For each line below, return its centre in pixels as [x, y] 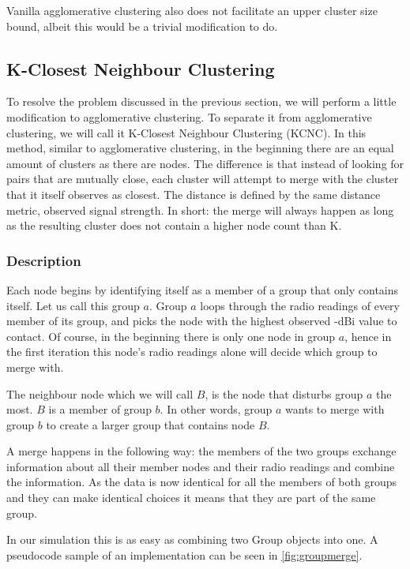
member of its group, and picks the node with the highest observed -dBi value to [202, 321]
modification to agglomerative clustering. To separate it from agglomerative [189, 116]
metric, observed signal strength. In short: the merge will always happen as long [200, 210]
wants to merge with [335, 409]
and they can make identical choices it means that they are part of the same [191, 498]
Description [44, 260]
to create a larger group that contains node [150, 424]
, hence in [368, 336]
